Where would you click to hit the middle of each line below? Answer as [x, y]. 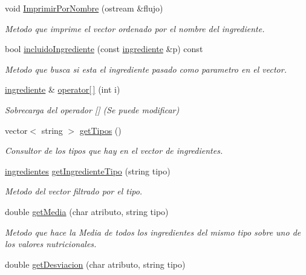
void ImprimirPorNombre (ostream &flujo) [84, 8]
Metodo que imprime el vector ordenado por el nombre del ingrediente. [135, 28]
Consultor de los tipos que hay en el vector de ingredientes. [114, 151]
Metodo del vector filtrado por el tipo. [74, 191]
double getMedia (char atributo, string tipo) [87, 211]
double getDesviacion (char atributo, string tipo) [95, 264]
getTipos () [100, 130]
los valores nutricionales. [51, 244]
